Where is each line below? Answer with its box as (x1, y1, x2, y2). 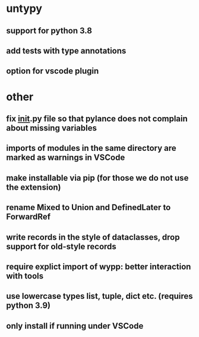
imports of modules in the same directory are (6, 143, 176, 153)
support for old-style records (6, 241, 117, 252)
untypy (6, 2, 43, 16)
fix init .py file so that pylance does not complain (6, 113, 188, 123)
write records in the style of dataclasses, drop (6, 232, 180, 242)
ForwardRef (6, 212, 50, 222)
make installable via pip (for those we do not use (6, 172, 189, 183)
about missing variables (6, 123, 97, 133)
